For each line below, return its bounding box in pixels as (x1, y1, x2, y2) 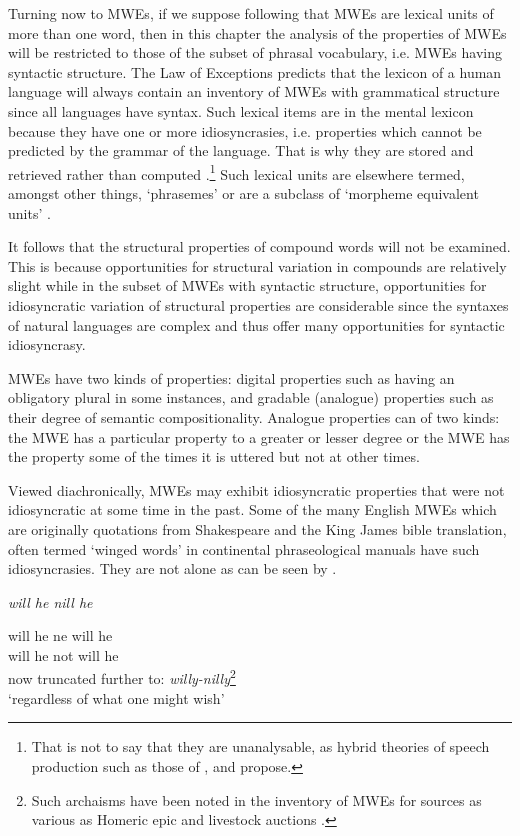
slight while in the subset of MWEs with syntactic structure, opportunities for (8, 275, 487, 296)
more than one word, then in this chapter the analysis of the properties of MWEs (8, 22, 507, 43)
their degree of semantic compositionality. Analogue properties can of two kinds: (8, 406, 500, 427)
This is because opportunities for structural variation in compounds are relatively (8, 255, 507, 276)
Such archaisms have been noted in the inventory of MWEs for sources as (31, 789, 482, 810)
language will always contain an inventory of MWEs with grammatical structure (8, 81, 500, 102)
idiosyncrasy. (8, 334, 86, 355)
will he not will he (8, 644, 119, 665)
